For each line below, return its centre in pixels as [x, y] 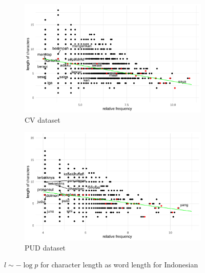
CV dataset [43, 119]
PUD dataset [45, 247]
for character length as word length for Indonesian [119, 265]
